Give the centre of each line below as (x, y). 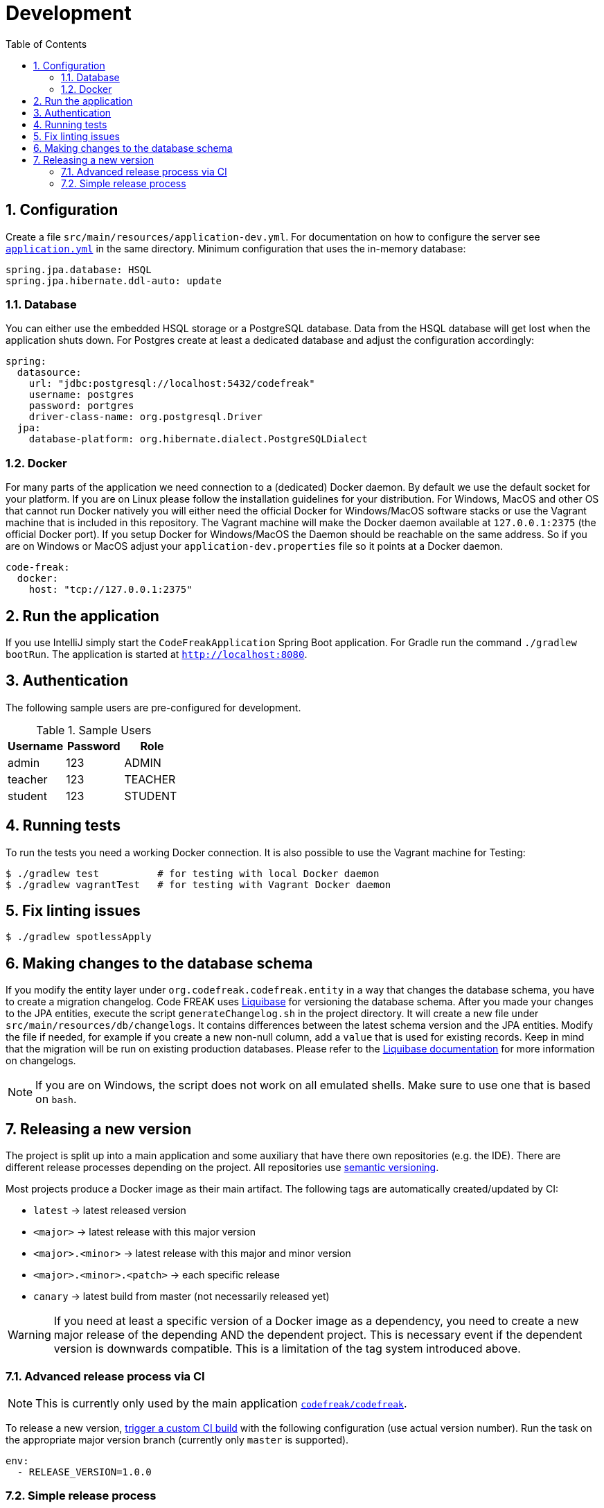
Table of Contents (46, 44)
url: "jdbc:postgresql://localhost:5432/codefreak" (172, 384)
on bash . (56, 1099)
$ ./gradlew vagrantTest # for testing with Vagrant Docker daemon (198, 884)
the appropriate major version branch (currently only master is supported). (177, 1439)
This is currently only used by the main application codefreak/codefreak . (221, 1403)
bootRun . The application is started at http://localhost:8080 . (157, 654)
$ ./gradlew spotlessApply (79, 937)
